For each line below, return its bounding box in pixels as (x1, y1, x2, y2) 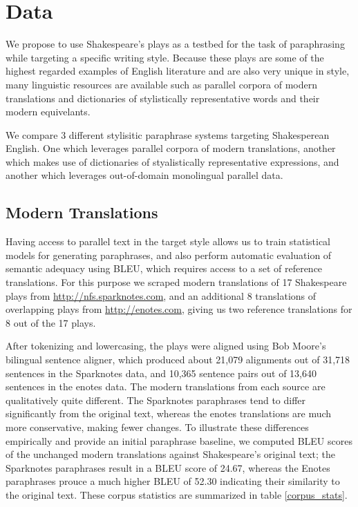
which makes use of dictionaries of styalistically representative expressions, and (6, 154, 339, 169)
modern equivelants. (6, 104, 91, 119)
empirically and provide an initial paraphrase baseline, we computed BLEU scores (6, 433, 352, 448)
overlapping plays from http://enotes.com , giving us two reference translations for (6, 302, 352, 316)
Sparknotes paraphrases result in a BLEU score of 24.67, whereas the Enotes (6, 460, 330, 475)
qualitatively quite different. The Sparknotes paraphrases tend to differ (6, 392, 306, 407)
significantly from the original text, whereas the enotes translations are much (6, 406, 332, 421)
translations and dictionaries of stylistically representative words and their (6, 90, 320, 105)
